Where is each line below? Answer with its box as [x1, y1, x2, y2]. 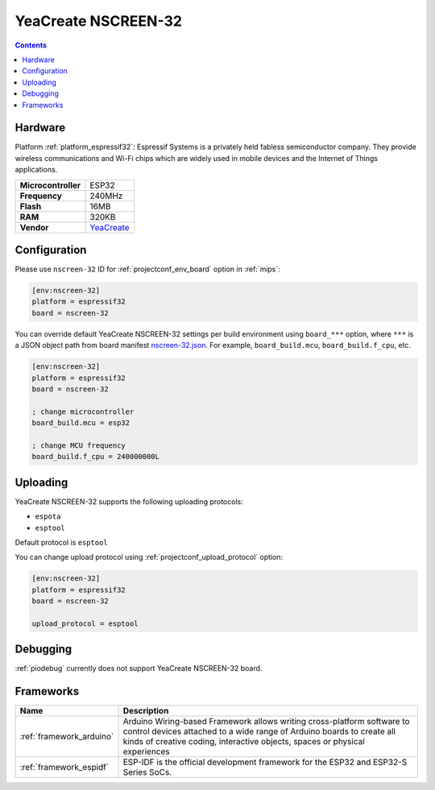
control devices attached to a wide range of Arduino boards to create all [122, 726, 396, 737]
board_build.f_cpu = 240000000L [31, 452, 160, 461]
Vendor [19, 221, 49, 233]
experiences [122, 746, 170, 757]
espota [35, 512, 61, 521]
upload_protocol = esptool [31, 618, 139, 628]
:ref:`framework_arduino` [19, 731, 114, 742]
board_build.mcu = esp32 [31, 419, 130, 428]
